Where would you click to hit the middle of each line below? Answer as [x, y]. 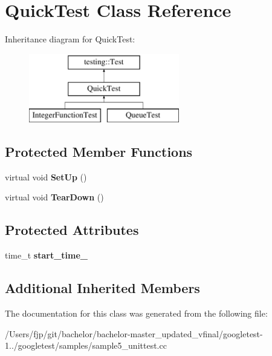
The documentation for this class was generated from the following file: [136, 313]
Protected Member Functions [99, 152]
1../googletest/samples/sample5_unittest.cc [86, 345]
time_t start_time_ [47, 255]
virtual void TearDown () [54, 197]
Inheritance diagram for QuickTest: [70, 39]
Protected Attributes [72, 230]
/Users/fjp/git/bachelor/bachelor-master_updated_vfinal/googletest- [134, 333]
